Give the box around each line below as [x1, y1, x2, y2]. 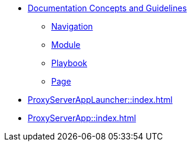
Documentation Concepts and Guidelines [28, 3, 187, 13]
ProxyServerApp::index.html [28, 113, 136, 123]
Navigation [51, 21, 93, 31]
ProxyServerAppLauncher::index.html [28, 95, 173, 105]
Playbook [51, 58, 87, 68]
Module [51, 40, 81, 50]
